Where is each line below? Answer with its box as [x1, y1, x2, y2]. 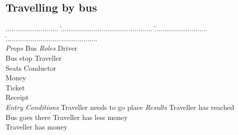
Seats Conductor [6, 62, 57, 73]
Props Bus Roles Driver [6, 43, 78, 53]
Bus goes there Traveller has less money [6, 111, 128, 122]
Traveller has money [6, 121, 68, 132]
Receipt [6, 92, 29, 102]
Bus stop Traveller [6, 52, 62, 63]
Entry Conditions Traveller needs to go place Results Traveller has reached [6, 101, 234, 112]
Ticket [6, 82, 25, 92]
